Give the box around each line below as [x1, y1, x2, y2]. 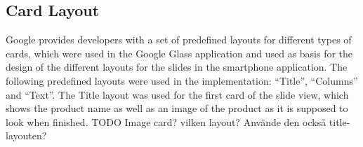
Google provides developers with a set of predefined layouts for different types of [6, 32, 352, 47]
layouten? [6, 128, 47, 143]
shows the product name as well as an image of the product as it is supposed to [6, 101, 348, 115]
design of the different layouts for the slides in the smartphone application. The [6, 59, 348, 74]
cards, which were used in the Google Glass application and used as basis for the [6, 45, 353, 60]
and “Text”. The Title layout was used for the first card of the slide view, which [6, 87, 349, 101]
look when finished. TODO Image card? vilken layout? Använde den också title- [6, 114, 350, 129]
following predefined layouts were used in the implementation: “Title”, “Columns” [6, 73, 358, 87]
